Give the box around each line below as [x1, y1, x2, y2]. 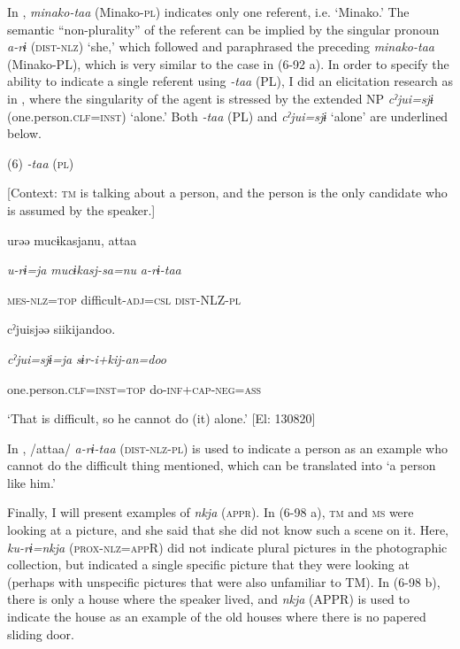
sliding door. [7, 624, 74, 643]
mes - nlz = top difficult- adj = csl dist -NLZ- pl [7, 290, 241, 308]
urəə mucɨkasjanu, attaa [7, 230, 137, 249]
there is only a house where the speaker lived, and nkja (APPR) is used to [7, 590, 410, 608]
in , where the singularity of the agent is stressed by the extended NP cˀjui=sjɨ [7, 89, 433, 107]
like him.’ [7, 473, 56, 491]
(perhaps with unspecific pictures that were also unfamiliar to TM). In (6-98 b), [7, 572, 441, 591]
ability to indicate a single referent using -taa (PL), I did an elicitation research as [7, 72, 453, 90]
